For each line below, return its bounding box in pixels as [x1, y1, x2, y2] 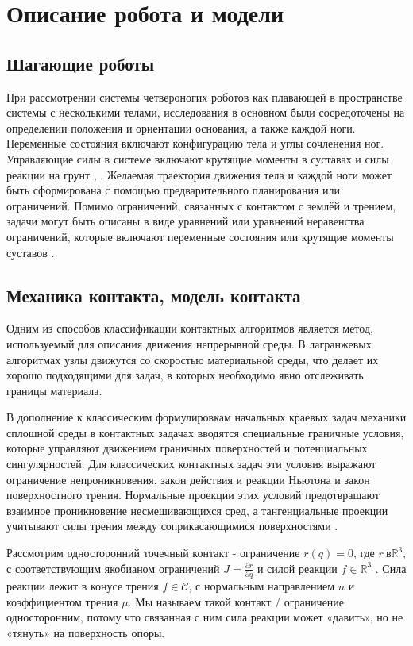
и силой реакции [257, 559, 338, 576]
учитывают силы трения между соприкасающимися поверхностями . [6, 517, 338, 534]
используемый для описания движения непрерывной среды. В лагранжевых [6, 335, 372, 352]
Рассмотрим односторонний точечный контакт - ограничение [6, 544, 300, 561]
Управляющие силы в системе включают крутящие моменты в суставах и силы [6, 150, 389, 167]
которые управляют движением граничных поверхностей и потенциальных [6, 440, 368, 456]
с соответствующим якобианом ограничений [6, 559, 220, 576]
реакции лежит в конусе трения [6, 577, 159, 594]
